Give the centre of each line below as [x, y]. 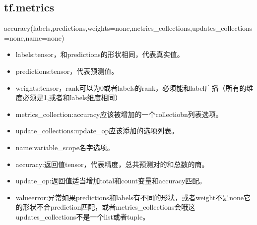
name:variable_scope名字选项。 [65, 147]
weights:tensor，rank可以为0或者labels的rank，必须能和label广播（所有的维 [134, 87]
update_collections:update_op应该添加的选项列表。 [97, 131]
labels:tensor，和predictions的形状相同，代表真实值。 [100, 54]
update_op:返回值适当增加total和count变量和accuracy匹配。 [111, 181]
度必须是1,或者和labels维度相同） [69, 97]
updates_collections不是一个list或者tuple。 [83, 216]
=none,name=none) [34, 37]
